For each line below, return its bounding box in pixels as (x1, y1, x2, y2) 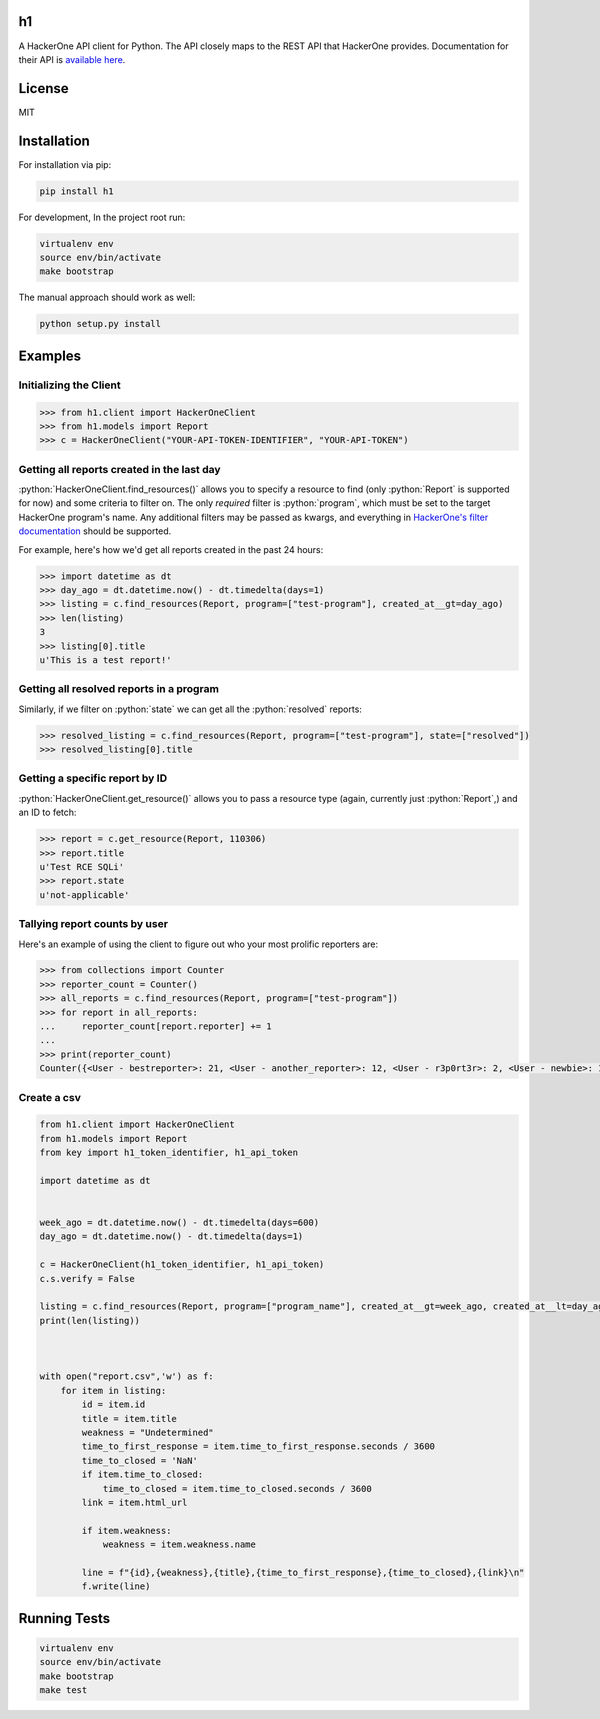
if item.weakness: (81, 1525, 172, 1536)
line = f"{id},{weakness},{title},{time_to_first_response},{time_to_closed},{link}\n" (81, 1566, 525, 1578)
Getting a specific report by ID (18, 771, 168, 785)
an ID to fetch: (18, 806, 77, 819)
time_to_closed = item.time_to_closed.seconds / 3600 (102, 1483, 372, 1494)
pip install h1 (39, 185, 114, 197)
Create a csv (18, 1090, 82, 1104)
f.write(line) (81, 1581, 151, 1592)
